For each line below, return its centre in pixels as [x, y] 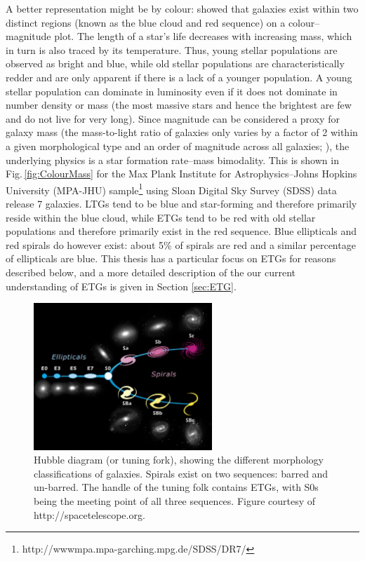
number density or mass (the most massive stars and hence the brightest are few [179, 105]
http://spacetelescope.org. [89, 514]
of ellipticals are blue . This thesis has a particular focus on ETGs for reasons [171, 258]
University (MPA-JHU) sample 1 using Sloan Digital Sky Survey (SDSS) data [171, 189]
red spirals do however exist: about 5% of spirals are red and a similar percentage [181, 244]
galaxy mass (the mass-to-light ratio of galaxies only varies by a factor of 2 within [182, 132]
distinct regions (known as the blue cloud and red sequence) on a [146, 22]
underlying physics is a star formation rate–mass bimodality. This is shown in [172, 160]
